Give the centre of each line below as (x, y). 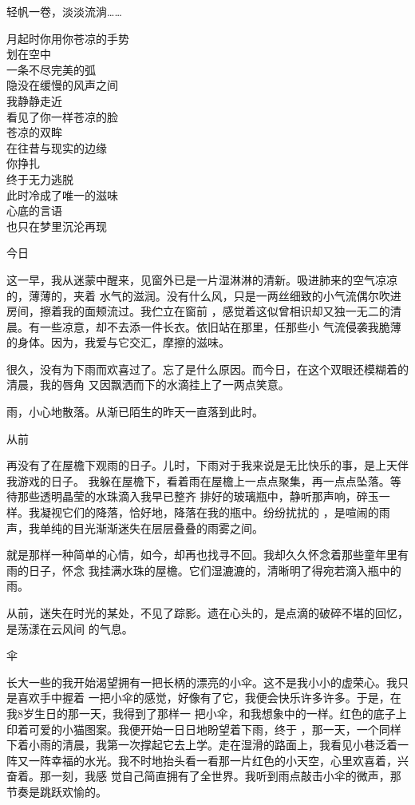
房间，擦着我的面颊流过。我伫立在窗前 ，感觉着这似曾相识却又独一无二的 (198, 311)
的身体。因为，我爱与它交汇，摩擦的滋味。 (118, 342)
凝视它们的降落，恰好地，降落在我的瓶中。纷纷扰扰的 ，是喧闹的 (209, 512)
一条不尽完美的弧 (51, 69)
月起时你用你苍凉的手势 (68, 38)
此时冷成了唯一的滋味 (62, 194)
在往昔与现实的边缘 (57, 147)
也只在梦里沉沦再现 (57, 226)
